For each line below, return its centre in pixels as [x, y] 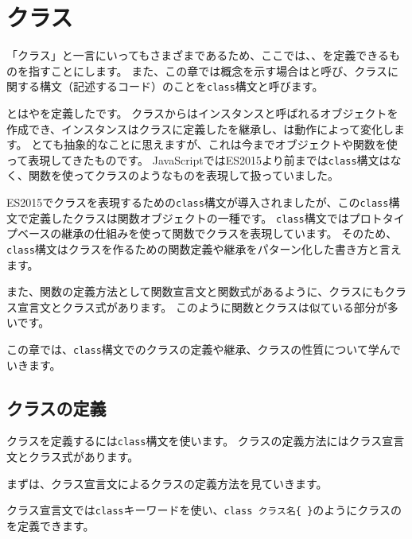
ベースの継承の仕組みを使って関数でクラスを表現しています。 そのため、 [207, 233]
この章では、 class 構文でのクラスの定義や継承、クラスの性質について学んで [204, 349]
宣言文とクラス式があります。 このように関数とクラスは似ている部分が [202, 306]
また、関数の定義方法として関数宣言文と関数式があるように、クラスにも [195, 291]
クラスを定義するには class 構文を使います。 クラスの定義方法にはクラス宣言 [206, 441]
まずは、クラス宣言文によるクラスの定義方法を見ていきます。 [167, 483]
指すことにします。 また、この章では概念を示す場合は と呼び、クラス [208, 70]
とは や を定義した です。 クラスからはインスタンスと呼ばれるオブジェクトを [202, 112]
